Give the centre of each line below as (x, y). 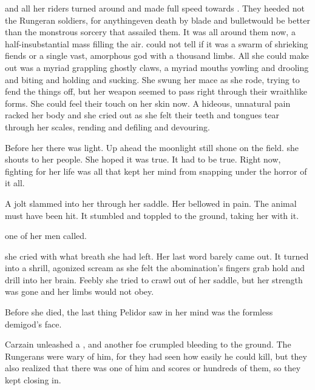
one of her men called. (46, 236)
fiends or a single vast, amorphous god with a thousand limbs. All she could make (157, 55)
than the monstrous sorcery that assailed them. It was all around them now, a (150, 32)
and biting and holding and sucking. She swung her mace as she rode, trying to (152, 79)
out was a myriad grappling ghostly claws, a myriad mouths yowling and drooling (157, 67)
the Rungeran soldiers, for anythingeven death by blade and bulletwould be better (158, 20)
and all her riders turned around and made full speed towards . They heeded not (155, 8)
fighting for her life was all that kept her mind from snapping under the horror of (156, 171)
